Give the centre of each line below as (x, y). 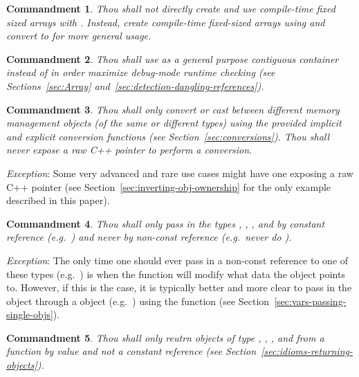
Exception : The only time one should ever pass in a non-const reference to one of (177, 260)
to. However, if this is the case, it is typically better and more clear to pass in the (179, 287)
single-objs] (30, 314)
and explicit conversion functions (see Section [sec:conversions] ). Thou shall (168, 136)
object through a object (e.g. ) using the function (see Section (138, 301)
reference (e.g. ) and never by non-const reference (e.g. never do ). (149, 237)
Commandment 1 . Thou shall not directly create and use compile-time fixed (171, 8)
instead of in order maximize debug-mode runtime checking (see (141, 72)
